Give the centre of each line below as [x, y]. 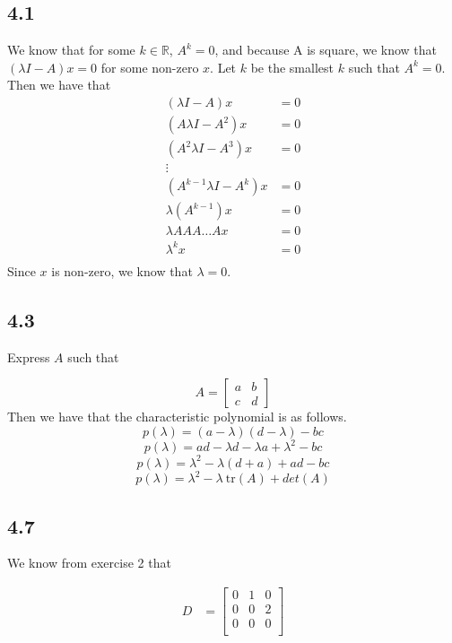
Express [29, 356]
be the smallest [292, 67]
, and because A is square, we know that [326, 50]
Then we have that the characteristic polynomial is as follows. [177, 417]
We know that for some [71, 50]
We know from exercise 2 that [89, 563]
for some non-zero [150, 67]
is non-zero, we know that [122, 270]
